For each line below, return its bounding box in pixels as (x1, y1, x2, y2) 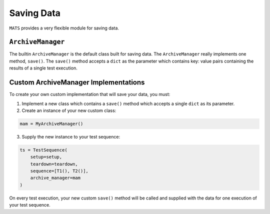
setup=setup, (30, 154, 62, 160)
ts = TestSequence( (19, 147, 67, 152)
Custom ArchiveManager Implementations (9, 78, 145, 87)
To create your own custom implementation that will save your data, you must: (9, 91, 170, 97)
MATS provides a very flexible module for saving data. (9, 25, 119, 31)
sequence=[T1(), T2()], (30, 168, 88, 174)
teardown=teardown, (30, 161, 78, 167)
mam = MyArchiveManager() (19, 120, 83, 126)
